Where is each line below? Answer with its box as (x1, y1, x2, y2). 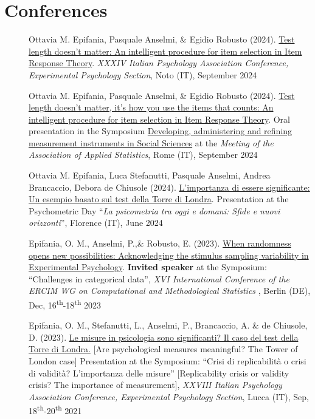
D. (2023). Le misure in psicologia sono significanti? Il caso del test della (29, 330, 299, 343)
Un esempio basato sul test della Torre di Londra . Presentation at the (29, 192, 289, 205)
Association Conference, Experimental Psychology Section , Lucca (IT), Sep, (29, 390, 309, 403)
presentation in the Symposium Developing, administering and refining (29, 124, 292, 137)
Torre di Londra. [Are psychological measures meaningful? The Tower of (29, 342, 298, 355)
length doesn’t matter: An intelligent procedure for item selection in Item (29, 44, 302, 57)
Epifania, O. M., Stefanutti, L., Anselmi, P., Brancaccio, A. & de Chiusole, (29, 319, 308, 332)
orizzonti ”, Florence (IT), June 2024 (29, 216, 163, 229)
